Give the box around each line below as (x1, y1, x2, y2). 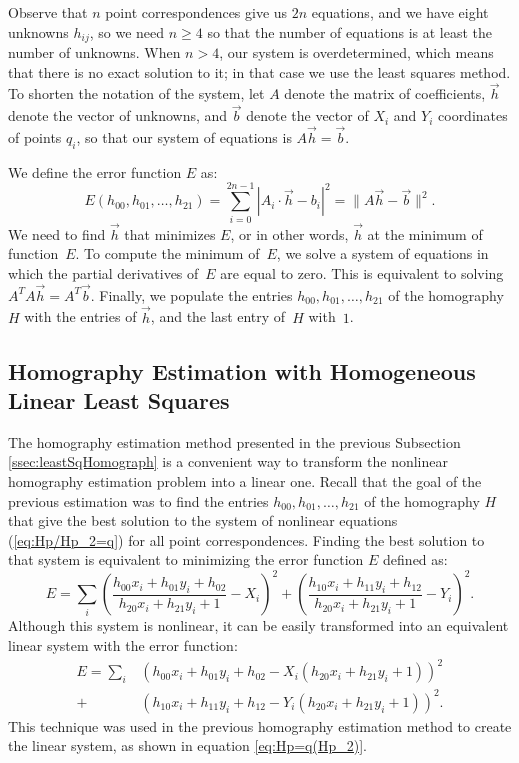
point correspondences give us (105, 2, 288, 22)
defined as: (383, 549, 448, 570)
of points (8, 127, 62, 148)
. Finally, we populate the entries (90, 284, 293, 305)
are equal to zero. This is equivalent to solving (220, 263, 504, 283)
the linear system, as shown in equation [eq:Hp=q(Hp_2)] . (8, 735, 367, 756)
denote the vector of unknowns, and (8, 105, 228, 126)
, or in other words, (230, 223, 349, 244)
